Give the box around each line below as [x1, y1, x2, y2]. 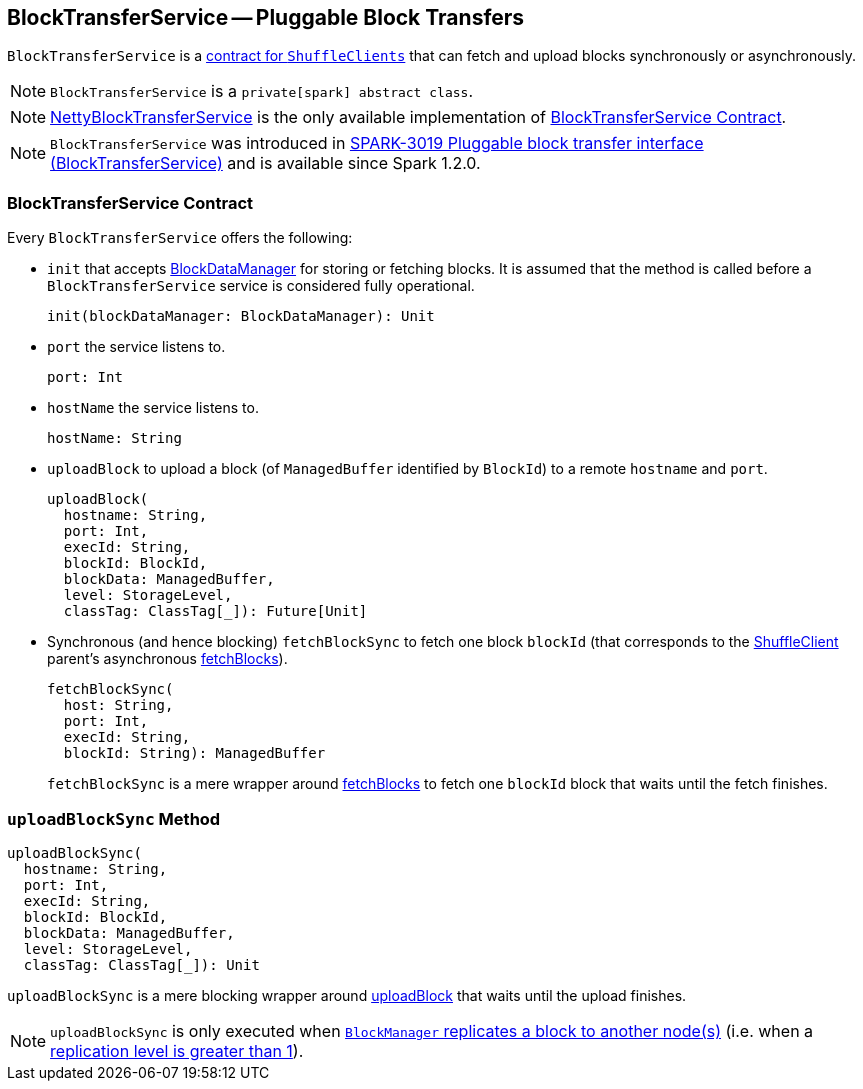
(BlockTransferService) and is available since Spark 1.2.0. [50, 153, 481, 174]
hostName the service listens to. [47, 399, 259, 417]
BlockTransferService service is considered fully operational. [47, 277, 475, 295]
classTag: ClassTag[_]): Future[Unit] [63, 603, 368, 620]
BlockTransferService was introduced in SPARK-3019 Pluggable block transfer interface [50, 133, 704, 154]
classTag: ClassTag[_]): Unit [23, 956, 260, 973]
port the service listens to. [47, 338, 226, 356]
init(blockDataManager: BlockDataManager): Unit [47, 308, 435, 325]
